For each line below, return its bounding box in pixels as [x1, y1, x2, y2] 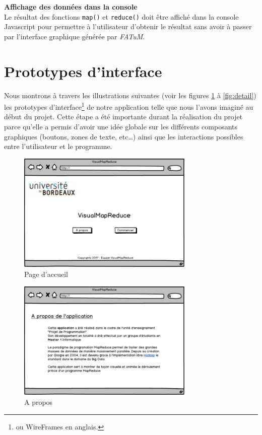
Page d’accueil [24, 269, 68, 279]
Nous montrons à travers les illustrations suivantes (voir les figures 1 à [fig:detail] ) [4, 90, 256, 100]
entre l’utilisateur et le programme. [4, 141, 112, 152]
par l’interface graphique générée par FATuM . [4, 31, 145, 41]
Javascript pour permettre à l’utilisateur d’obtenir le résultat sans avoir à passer [4, 21, 252, 32]
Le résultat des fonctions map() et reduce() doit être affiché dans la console [4, 11, 239, 22]
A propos [24, 396, 53, 407]
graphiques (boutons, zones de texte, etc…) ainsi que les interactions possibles [4, 131, 243, 141]
